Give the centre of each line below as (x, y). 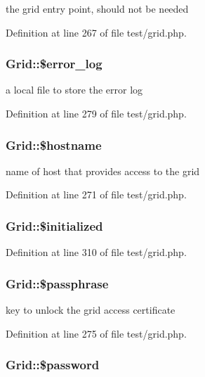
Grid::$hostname (54, 145)
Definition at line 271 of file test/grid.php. (96, 194)
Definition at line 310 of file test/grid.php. (96, 252)
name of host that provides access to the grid (103, 171)
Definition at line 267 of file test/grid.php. (96, 32)
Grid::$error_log (54, 64)
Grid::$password (53, 365)
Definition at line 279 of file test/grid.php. (96, 113)
